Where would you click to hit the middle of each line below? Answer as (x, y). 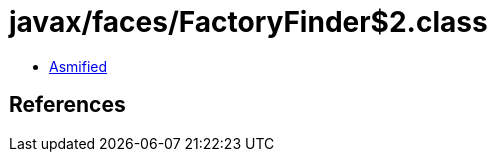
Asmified (78, 66)
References (67, 105)
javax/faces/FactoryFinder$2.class (248, 22)
